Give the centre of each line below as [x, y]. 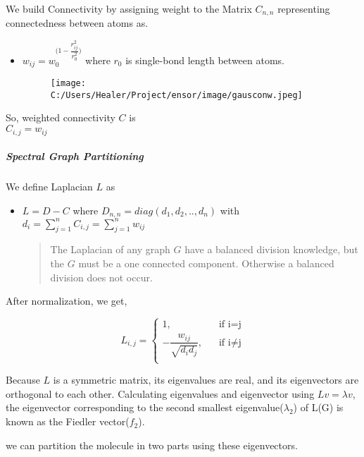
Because [23, 380]
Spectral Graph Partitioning [75, 156]
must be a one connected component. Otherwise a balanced [206, 263]
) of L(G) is [318, 407]
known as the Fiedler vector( [68, 421]
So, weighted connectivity [61, 117]
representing [304, 8]
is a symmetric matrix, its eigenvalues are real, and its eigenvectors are [206, 380]
